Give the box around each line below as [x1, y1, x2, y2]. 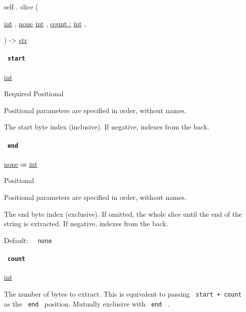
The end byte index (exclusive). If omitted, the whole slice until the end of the [4, 208, 242, 219]
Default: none [4, 235, 52, 245]
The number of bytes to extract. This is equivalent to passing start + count [4, 288, 242, 299]
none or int [4, 158, 38, 169]
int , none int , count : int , [4, 18, 86, 28]
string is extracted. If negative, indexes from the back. [4, 218, 168, 229]
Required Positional [4, 88, 64, 99]
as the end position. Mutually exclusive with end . [4, 298, 170, 309]
